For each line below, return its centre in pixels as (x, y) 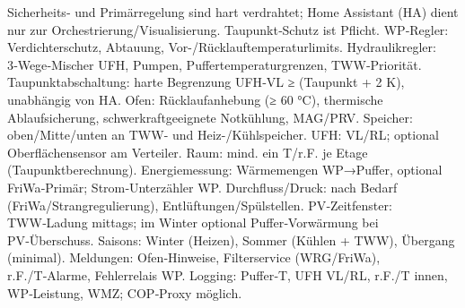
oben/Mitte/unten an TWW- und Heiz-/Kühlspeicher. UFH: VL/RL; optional (223, 135)
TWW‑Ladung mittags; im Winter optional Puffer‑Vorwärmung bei (193, 222)
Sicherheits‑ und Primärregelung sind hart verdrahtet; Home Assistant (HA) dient (233, 12)
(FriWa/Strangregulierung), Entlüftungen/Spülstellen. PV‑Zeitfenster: (200, 205)
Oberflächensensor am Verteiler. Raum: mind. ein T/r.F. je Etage (188, 152)
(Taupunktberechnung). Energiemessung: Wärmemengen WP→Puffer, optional (225, 170)
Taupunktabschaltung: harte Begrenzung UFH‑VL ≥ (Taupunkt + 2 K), (206, 82)
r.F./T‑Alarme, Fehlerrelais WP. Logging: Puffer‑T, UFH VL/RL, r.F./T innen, (228, 274)
